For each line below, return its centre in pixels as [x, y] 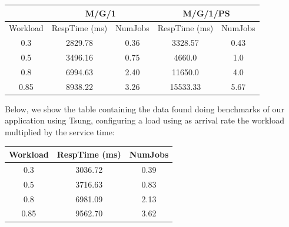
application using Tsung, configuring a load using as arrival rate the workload [145, 120]
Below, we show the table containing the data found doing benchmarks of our [144, 109]
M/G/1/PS [206, 13]
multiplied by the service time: [60, 132]
